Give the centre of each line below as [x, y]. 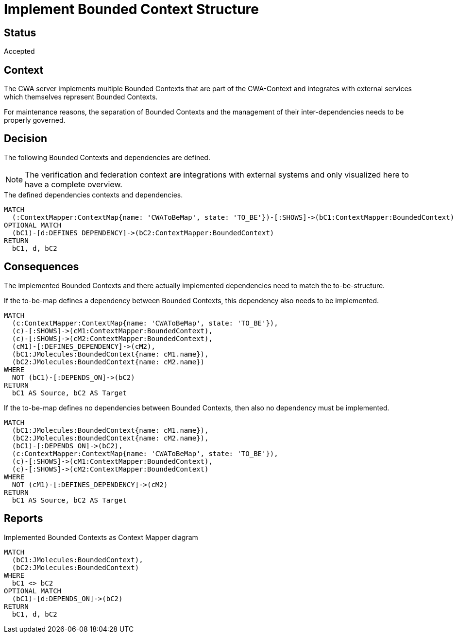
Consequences [42, 267]
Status [20, 33]
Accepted [19, 51]
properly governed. [35, 120]
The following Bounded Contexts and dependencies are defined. [107, 157]
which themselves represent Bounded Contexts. [81, 97]
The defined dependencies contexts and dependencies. [93, 195]
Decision [26, 139]
